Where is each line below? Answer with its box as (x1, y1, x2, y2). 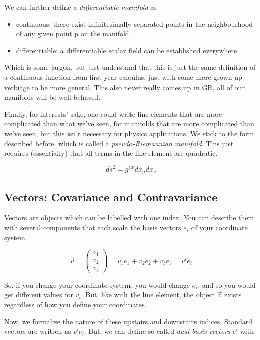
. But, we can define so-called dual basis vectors (84, 326, 230, 336)
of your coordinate (191, 222, 248, 233)
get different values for (4, 289, 74, 300)
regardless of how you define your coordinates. (4, 299, 147, 309)
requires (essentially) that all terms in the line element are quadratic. (4, 148, 218, 158)
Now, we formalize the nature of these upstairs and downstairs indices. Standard (4, 316, 252, 326)
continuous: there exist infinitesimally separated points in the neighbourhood (16, 18, 253, 29)
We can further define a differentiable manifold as (4, 2, 157, 12)
